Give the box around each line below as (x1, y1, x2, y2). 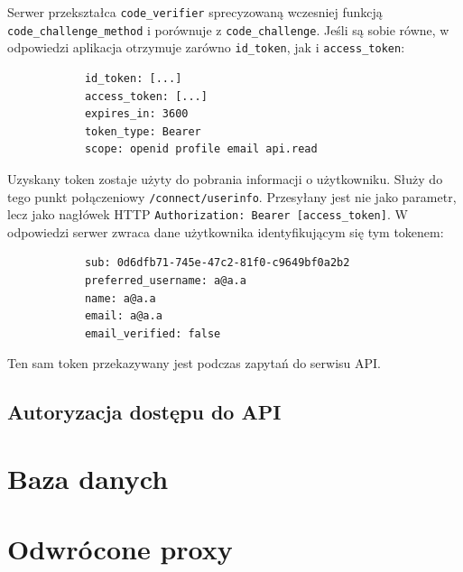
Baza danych (7, 459, 169, 496)
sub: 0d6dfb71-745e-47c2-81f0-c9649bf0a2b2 (84, 256, 350, 270)
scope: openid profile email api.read (84, 143, 318, 156)
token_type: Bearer (84, 125, 201, 138)
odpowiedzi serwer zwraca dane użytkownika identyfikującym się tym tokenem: (7, 222, 444, 241)
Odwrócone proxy (7, 530, 233, 567)
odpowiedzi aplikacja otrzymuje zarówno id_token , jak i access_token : (7, 38, 405, 57)
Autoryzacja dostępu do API (7, 398, 282, 426)
